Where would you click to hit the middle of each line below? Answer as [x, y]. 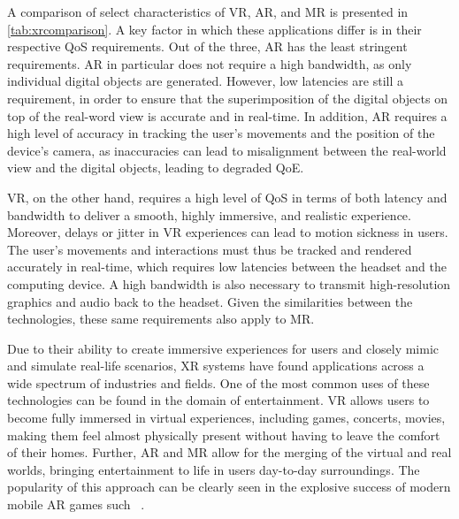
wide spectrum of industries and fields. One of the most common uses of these [218, 382]
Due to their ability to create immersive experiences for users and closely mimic [223, 348]
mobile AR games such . [76, 504]
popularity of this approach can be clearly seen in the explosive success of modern [229, 487]
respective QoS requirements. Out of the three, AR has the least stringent [207, 46]
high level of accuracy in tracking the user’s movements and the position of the [221, 133]
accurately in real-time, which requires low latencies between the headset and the [227, 267]
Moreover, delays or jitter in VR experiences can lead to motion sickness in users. [228, 232]
